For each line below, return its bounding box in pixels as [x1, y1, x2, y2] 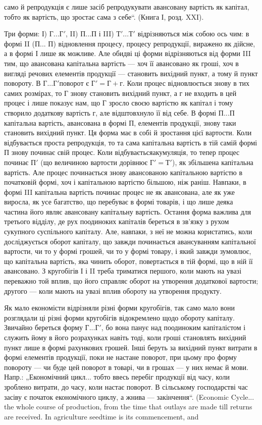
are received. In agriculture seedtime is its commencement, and [4, 411, 199, 421]
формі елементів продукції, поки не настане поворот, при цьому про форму [4, 352, 237, 362]
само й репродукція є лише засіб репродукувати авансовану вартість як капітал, [4, 2, 249, 12]
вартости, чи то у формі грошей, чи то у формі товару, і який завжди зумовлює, [4, 246, 251, 256]
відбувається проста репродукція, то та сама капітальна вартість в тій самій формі [4, 137, 257, 147]
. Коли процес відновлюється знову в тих [122, 78, 250, 88]
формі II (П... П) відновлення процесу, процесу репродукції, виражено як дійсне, [4, 38, 255, 48]
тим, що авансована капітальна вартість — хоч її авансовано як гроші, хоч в [4, 58, 239, 68]
